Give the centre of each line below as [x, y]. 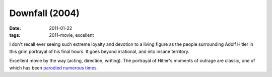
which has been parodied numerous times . [54, 67]
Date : [15, 28]
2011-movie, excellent [72, 35]
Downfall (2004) [45, 13]
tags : [15, 35]
